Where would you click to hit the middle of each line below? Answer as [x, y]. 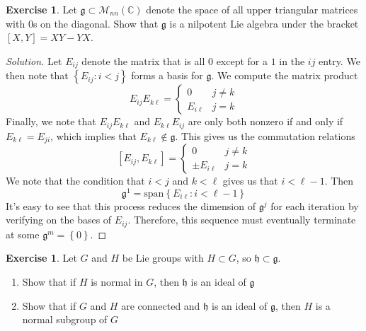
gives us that [250, 181]
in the [292, 60]
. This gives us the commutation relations [265, 135]
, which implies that [93, 135]
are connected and [161, 305]
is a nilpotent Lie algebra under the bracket [264, 23]
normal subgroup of [65, 319]
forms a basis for [167, 75]
